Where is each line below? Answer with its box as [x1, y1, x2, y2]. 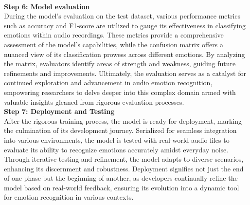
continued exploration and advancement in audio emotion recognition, [4, 77, 213, 88]
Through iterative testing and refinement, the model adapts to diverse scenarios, [4, 154, 244, 164]
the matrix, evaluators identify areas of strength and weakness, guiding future [4, 58, 236, 69]
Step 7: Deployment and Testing [4, 106, 115, 116]
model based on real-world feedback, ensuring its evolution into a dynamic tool [4, 182, 239, 192]
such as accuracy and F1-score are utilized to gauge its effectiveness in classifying [4, 20, 246, 30]
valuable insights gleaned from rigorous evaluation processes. [4, 96, 184, 107]
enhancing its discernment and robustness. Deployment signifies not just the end [4, 163, 244, 173]
